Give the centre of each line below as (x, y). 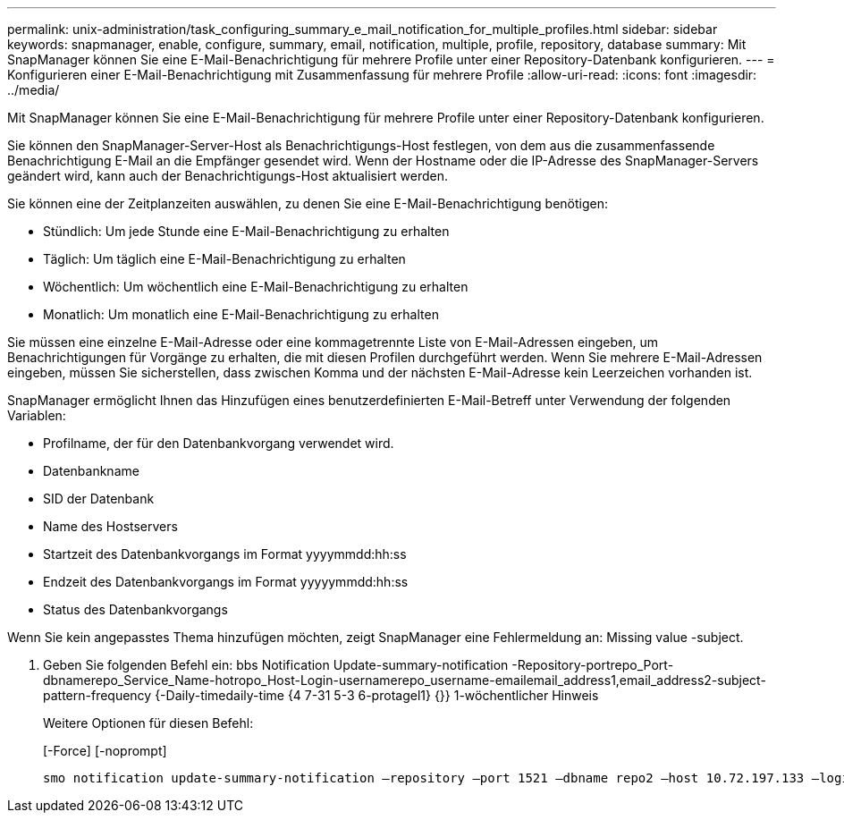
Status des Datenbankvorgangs (135, 609)
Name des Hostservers (110, 526)
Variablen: (37, 415)
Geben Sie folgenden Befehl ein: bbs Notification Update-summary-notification (276, 665)
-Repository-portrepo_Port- (593, 665)
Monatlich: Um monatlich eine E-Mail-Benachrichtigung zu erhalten (241, 314)
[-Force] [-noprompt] (105, 751)
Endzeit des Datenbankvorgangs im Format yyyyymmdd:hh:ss (226, 582)
